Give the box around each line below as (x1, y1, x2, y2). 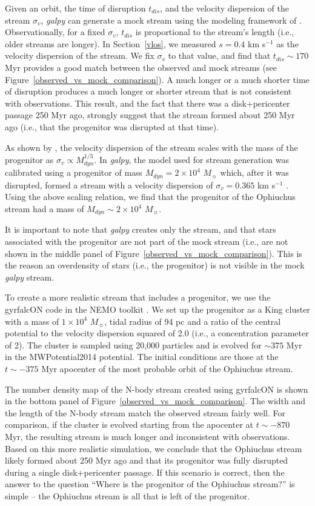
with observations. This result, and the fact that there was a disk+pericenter (5, 96, 290, 109)
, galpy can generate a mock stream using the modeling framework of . (41, 13, 302, 26)
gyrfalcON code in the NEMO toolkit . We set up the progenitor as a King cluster (5, 303, 310, 316)
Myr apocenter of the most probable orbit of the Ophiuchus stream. (41, 362, 293, 375)
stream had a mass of (5, 202, 84, 215)
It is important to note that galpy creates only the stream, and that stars (5, 223, 276, 236)
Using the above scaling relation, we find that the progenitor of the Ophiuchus (5, 190, 296, 203)
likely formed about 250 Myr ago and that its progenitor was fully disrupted (5, 454, 288, 467)
